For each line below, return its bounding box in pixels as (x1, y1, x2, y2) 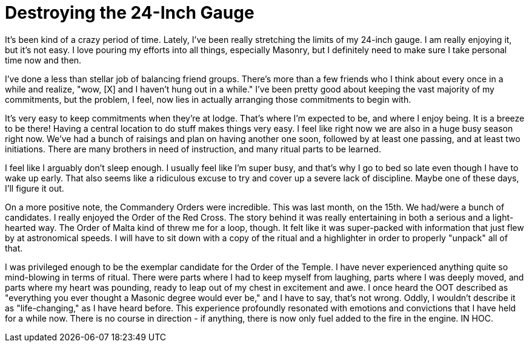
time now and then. (5, 54, 82, 65)
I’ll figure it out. (5, 183, 64, 193)
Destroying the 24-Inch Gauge (5, 2, 255, 23)
